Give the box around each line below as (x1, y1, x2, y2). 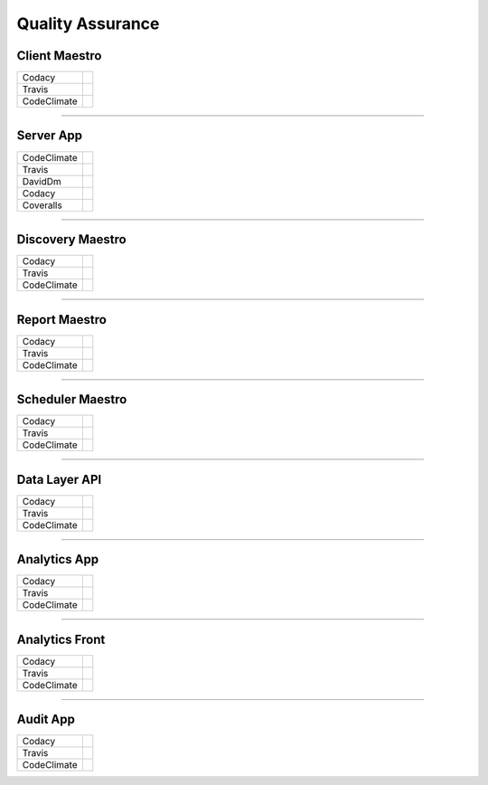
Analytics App (16, 552, 99, 567)
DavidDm (22, 175, 62, 187)
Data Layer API (16, 471, 102, 487)
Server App (16, 128, 83, 144)
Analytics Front (16, 631, 106, 647)
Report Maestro (16, 312, 108, 327)
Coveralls (22, 199, 62, 212)
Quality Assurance (16, 14, 160, 33)
